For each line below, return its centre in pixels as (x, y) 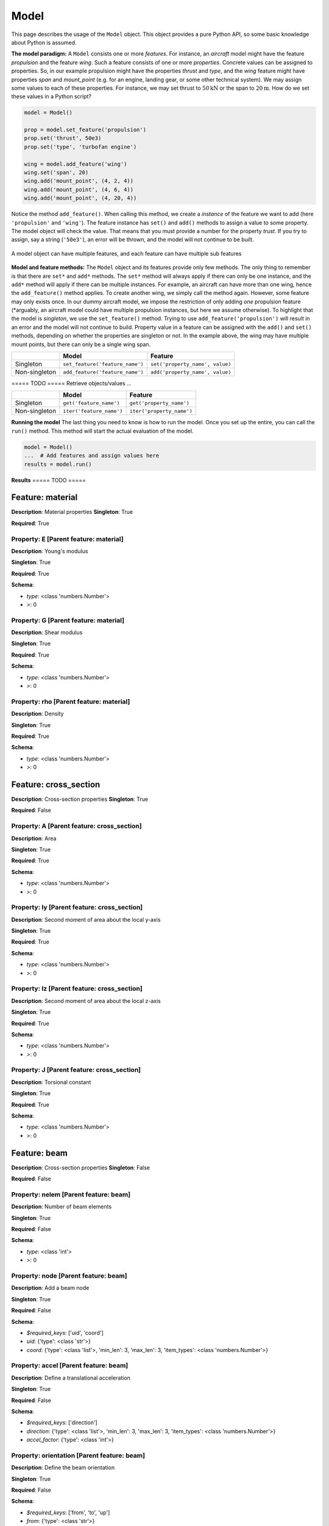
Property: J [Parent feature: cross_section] (76, 1070)
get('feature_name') (91, 403)
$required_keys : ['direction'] (62, 1423)
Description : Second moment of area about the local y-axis (86, 919)
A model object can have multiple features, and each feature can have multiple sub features (126, 253)
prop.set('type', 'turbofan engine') (80, 147)
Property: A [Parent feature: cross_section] (77, 826)
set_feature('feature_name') (103, 364)
